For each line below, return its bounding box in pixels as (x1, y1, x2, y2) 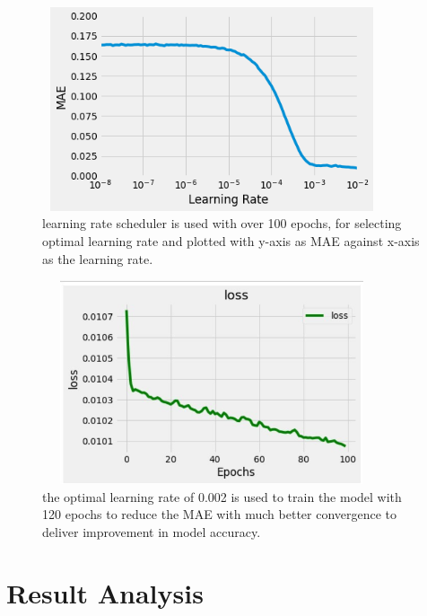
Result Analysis (6, 575, 204, 612)
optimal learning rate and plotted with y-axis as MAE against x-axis (42, 231, 420, 250)
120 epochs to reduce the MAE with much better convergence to (42, 505, 397, 524)
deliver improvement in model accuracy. (42, 522, 261, 541)
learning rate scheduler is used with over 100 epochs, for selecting (42, 214, 402, 233)
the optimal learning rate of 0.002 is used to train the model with (42, 487, 402, 506)
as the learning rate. (42, 249, 153, 268)
